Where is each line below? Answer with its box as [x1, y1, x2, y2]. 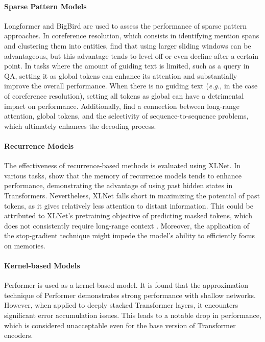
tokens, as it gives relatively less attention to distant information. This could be [4, 200, 253, 211]
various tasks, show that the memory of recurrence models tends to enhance [4, 170, 242, 180]
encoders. [4, 330, 33, 340]
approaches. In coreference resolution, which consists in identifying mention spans [4, 30, 259, 41]
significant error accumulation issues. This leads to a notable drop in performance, [4, 310, 261, 321]
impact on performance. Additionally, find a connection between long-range [4, 100, 239, 111]
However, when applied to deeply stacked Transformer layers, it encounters [4, 300, 238, 310]
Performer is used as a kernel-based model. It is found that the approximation [4, 280, 248, 290]
